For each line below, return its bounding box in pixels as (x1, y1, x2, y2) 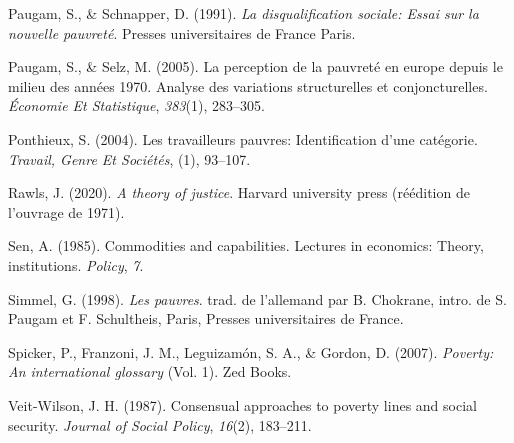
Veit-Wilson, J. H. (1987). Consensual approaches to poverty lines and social (8, 394, 477, 415)
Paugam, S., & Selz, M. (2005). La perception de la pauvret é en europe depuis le (8, 56, 503, 77)
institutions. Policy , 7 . (8, 254, 144, 275)
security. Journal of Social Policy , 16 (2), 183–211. (8, 414, 312, 435)
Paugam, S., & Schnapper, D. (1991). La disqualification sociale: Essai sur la (8, 3, 479, 23)
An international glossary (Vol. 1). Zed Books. (8, 361, 292, 382)
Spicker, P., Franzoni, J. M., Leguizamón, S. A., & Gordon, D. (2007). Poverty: (8, 341, 494, 362)
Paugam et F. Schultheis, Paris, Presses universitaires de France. (8, 308, 404, 329)
